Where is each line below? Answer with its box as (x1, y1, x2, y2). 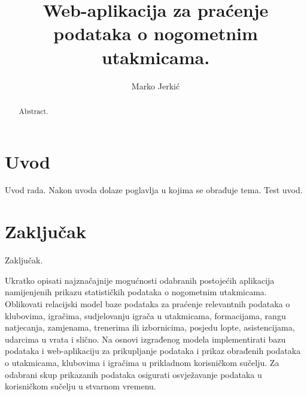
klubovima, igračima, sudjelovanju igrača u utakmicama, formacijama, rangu (5, 309, 286, 322)
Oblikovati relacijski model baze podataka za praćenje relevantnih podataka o (5, 297, 290, 310)
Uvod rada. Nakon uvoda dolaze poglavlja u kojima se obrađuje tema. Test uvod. (5, 184, 303, 196)
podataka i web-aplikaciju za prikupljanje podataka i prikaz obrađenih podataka (5, 344, 301, 357)
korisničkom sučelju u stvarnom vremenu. (5, 380, 156, 392)
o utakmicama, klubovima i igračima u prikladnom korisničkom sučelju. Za (5, 356, 279, 368)
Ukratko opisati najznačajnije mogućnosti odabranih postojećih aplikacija (5, 274, 275, 286)
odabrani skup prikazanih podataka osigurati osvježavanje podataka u (5, 368, 262, 380)
